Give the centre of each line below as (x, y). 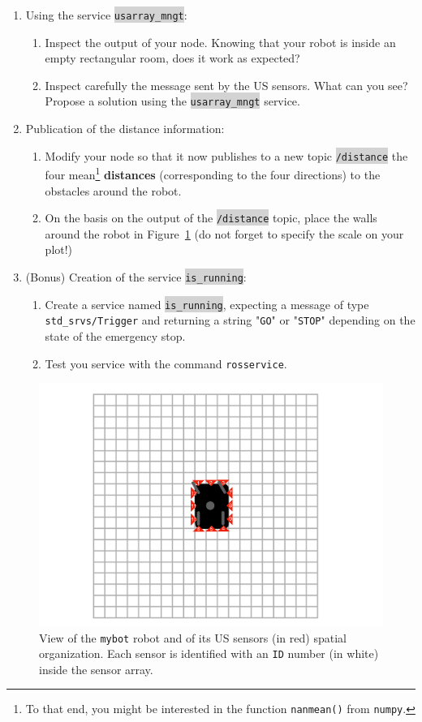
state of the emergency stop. (115, 336)
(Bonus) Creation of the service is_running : (136, 277)
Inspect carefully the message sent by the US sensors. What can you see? (226, 85)
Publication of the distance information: (125, 129)
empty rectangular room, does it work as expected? (172, 58)
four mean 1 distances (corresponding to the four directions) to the (213, 173)
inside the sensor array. (96, 669)
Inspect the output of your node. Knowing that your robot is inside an (220, 42)
